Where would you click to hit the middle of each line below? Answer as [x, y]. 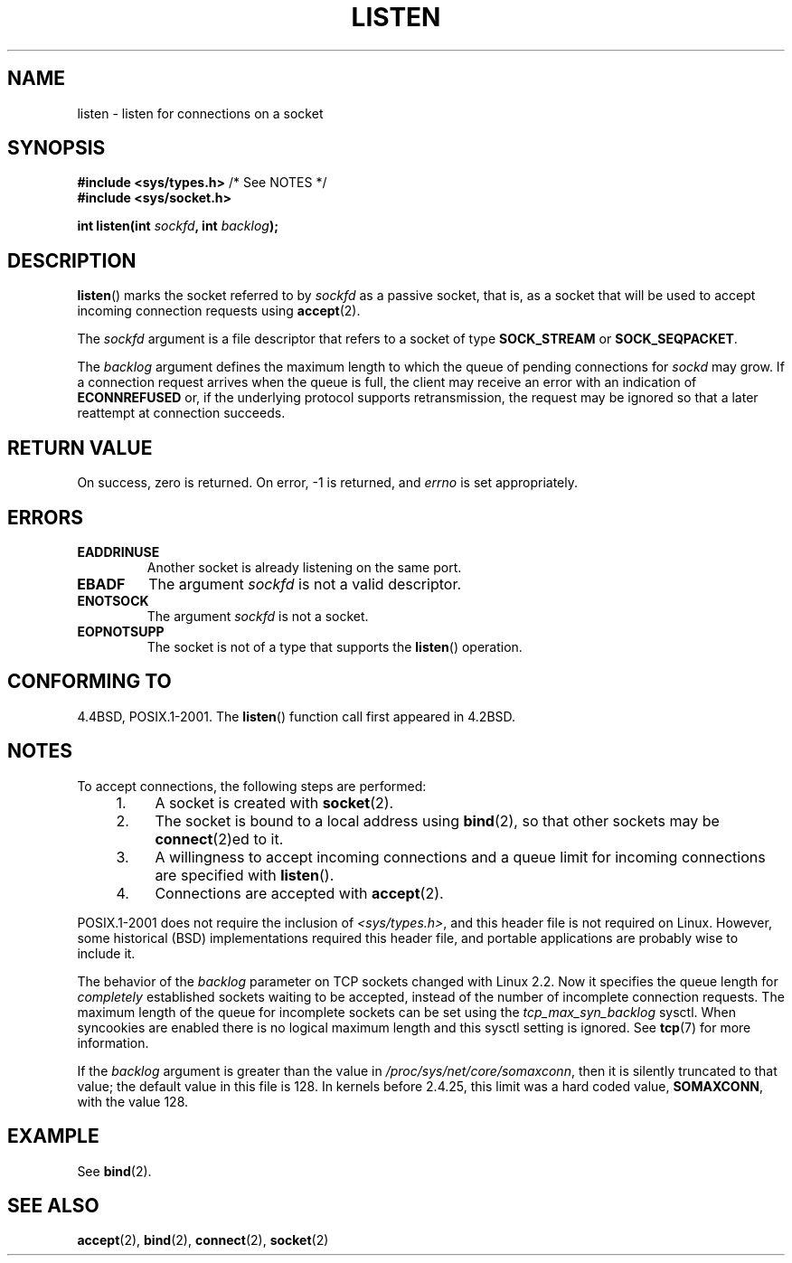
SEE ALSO [53, 1205]
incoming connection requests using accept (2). [219, 311]
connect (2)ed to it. [219, 839]
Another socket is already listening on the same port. [304, 567]
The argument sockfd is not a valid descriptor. [305, 584]
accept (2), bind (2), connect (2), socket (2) [203, 1240]
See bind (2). [114, 1171]
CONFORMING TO [90, 682]
